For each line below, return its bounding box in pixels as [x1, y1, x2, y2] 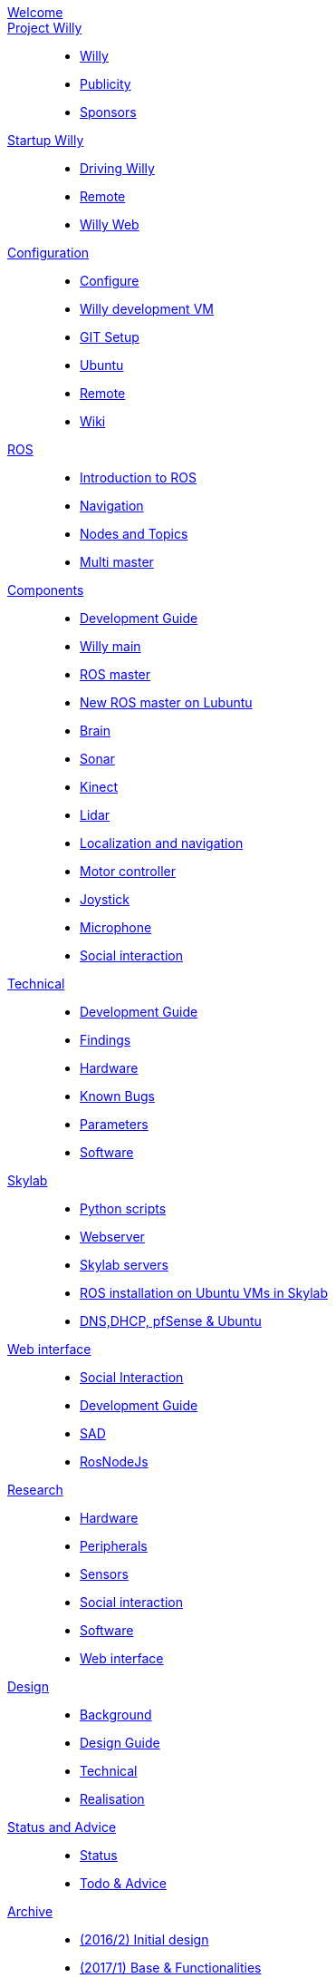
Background [80, 1707, 152, 1722]
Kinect [80, 779, 119, 794]
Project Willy [7, 20, 82, 35]
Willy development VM [80, 301, 214, 317]
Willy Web [80, 217, 139, 232]
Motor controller [80, 863, 176, 879]
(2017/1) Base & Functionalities [80, 1960, 262, 1975]
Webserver [80, 1229, 145, 1244]
